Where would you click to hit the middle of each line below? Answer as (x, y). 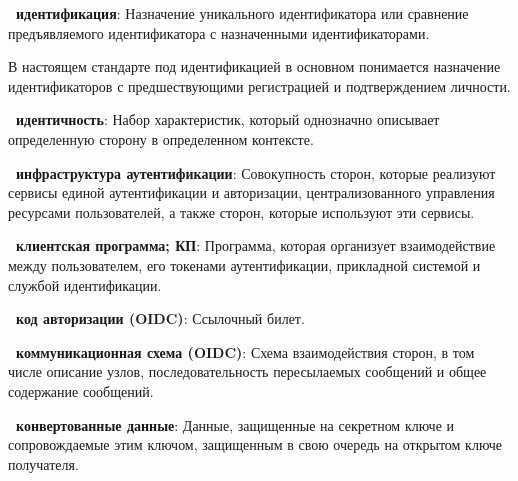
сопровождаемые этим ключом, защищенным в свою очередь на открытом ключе (255, 444)
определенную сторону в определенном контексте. (161, 138)
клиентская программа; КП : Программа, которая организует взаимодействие (256, 245)
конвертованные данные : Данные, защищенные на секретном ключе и (235, 424)
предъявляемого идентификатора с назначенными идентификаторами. (219, 32)
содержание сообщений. (81, 390)
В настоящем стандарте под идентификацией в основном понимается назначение (254, 66)
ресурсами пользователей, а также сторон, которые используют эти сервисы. (241, 211)
